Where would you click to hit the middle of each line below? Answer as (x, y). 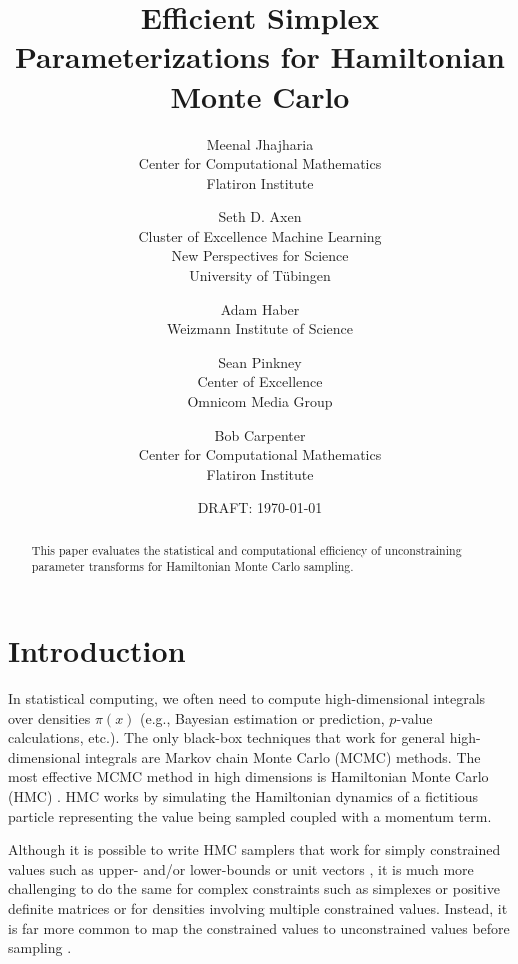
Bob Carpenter (260, 434)
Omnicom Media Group (260, 401)
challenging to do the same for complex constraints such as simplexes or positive (254, 888)
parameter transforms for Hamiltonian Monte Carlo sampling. (192, 566)
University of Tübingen (260, 275)
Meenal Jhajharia (260, 143)
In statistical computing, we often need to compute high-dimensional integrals (247, 698)
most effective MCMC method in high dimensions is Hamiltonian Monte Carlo (248, 776)
